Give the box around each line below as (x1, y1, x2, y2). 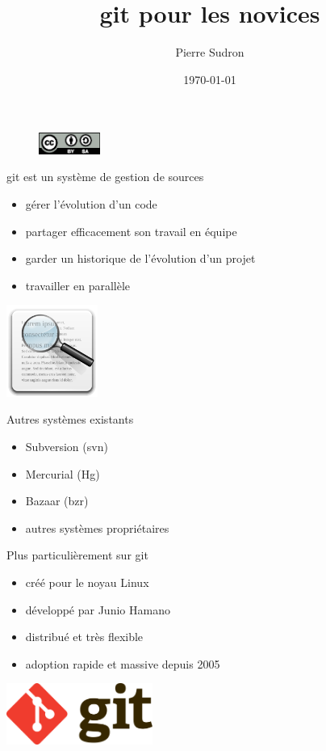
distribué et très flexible (25, 628, 144, 645)
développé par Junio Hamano (25, 601, 170, 618)
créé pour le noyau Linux (25, 573, 149, 590)
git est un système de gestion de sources (6, 168, 204, 185)
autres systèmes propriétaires (25, 519, 169, 536)
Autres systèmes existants (6, 411, 134, 428)
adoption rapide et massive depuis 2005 (25, 655, 220, 672)
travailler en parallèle (25, 276, 131, 293)
